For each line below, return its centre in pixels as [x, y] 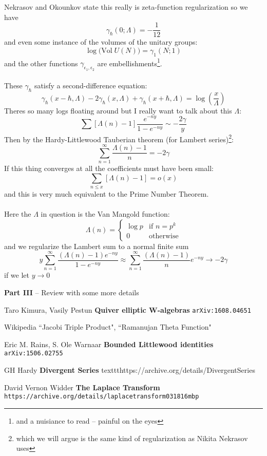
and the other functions [41, 63]
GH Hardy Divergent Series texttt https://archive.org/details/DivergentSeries [130, 370]
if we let [17, 275]
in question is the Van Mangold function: [105, 214]
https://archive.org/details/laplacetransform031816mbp [102, 397]
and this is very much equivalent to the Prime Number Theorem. [107, 193]
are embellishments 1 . [130, 62]
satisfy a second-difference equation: [91, 85]
